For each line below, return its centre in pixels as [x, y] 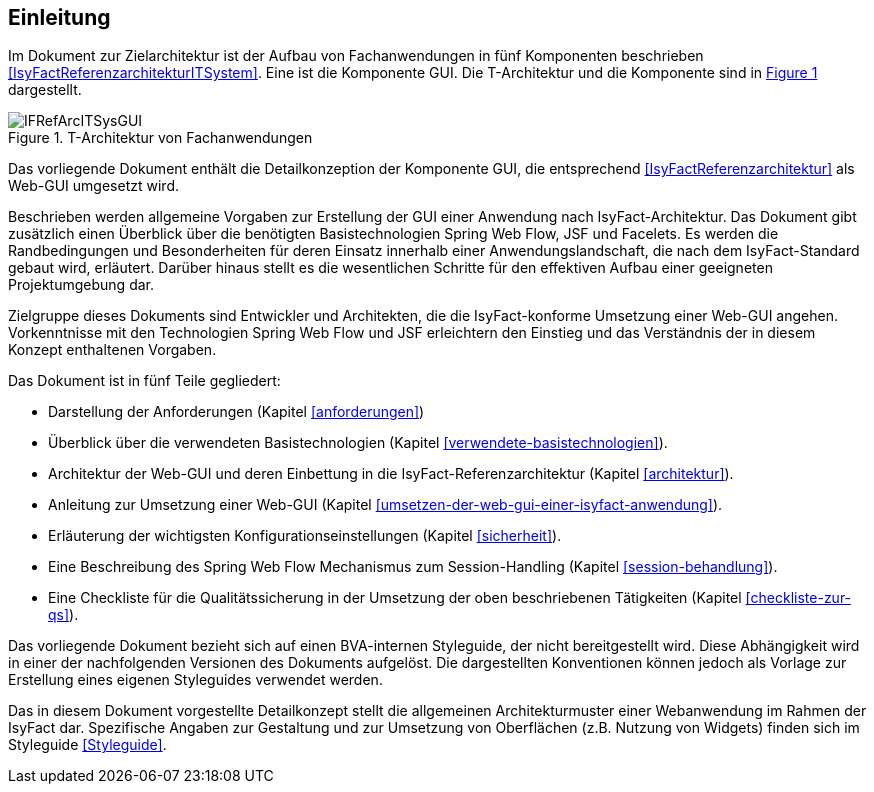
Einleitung [59, 17]
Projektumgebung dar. [81, 285]
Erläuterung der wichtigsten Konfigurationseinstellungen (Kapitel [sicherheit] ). [305, 536]
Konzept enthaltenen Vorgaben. [112, 350]
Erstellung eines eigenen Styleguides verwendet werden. [195, 680]
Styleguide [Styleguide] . [87, 745]
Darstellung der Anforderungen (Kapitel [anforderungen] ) [236, 412]
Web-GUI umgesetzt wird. [93, 186]
